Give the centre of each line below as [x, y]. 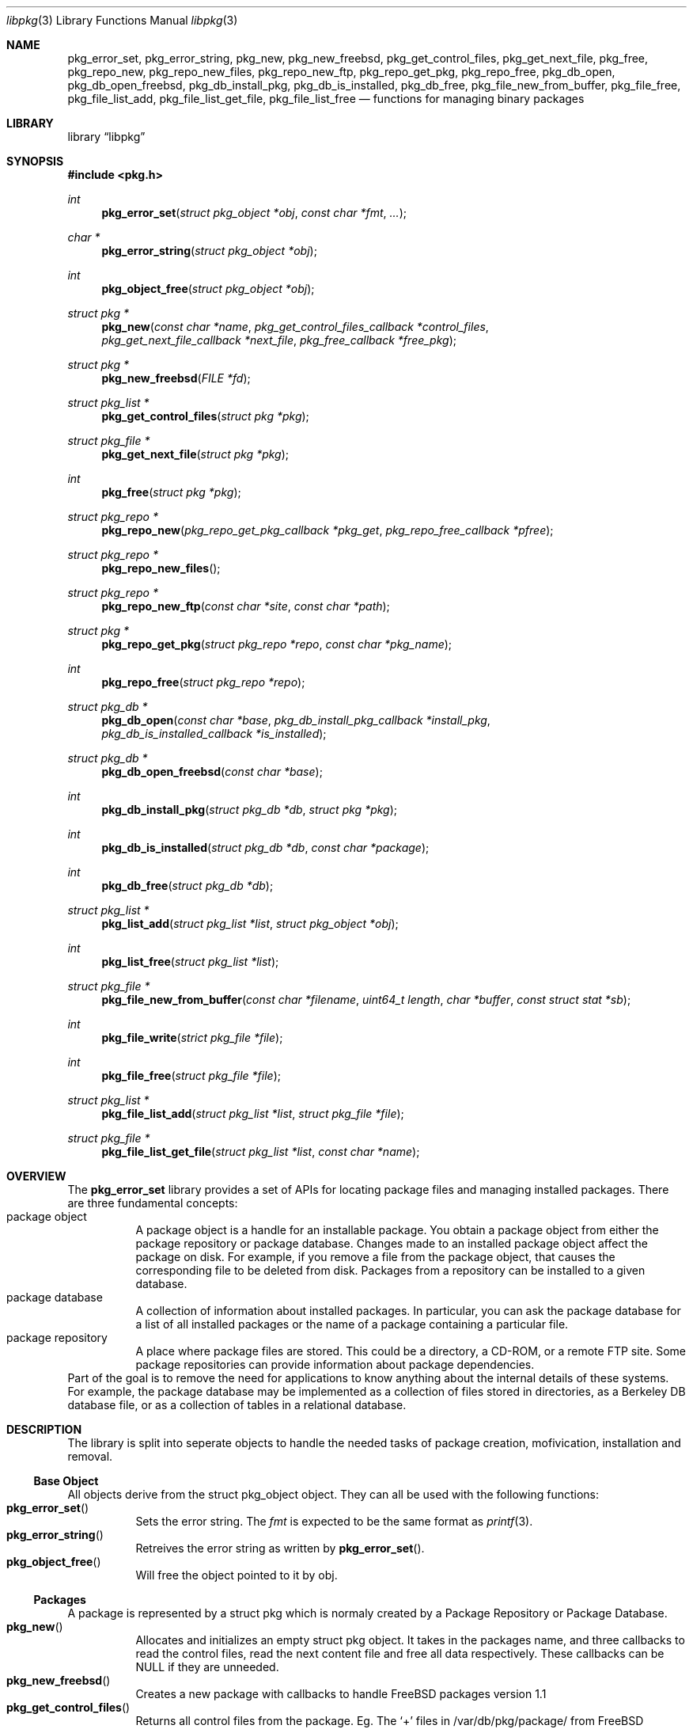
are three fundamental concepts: [153, 1203]
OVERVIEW [36, 1176]
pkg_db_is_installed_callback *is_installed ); [214, 733]
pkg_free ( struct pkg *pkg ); [171, 492]
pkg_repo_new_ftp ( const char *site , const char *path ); [246, 606]
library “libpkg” [106, 137]
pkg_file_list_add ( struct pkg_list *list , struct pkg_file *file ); [253, 1113]
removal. [90, 1456]
